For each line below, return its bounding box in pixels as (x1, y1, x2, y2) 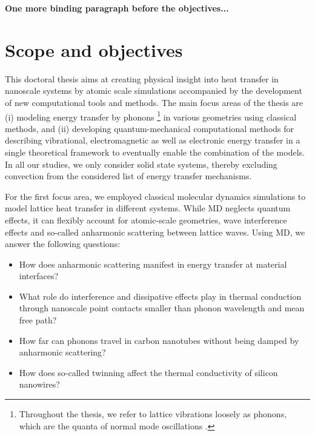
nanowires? (19, 378, 60, 391)
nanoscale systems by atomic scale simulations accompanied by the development (5, 84, 302, 97)
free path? (19, 314, 57, 326)
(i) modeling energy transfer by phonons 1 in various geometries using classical (5, 108, 297, 123)
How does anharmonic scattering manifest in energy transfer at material (19, 257, 287, 270)
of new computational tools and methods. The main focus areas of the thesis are (5, 96, 303, 108)
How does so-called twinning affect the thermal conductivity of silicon (19, 366, 278, 378)
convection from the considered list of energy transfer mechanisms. (5, 170, 252, 182)
